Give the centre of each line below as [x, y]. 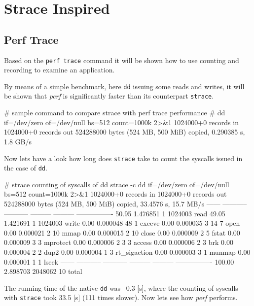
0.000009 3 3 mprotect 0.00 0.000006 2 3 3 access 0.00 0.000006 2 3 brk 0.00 [119, 242]
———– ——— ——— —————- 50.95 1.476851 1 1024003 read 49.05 [115, 213]
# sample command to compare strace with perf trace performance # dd [115, 113]
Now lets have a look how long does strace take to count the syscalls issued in [123, 158]
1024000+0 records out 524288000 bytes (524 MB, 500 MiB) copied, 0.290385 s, [125, 132]
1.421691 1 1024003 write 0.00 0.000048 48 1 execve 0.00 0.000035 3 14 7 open [122, 223]
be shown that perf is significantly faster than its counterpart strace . [109, 96]
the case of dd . [26, 168]
